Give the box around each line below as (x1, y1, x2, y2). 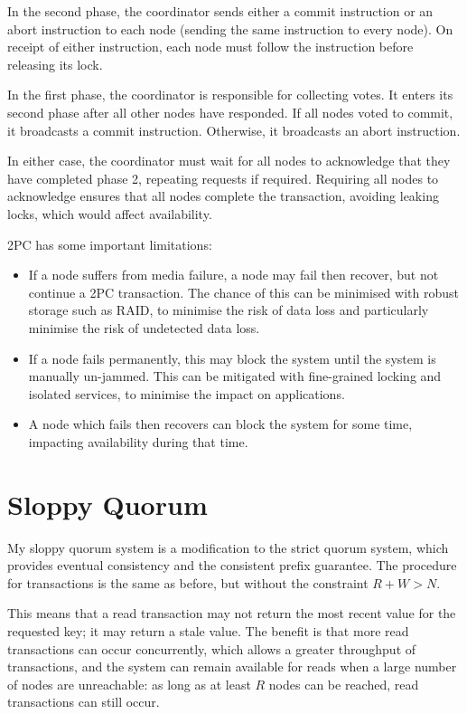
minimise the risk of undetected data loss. (28, 318, 260, 337)
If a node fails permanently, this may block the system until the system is (28, 348, 436, 367)
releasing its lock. (7, 54, 103, 73)
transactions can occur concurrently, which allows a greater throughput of (7, 639, 416, 658)
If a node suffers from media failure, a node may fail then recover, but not (28, 265, 439, 284)
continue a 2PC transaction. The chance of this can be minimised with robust (28, 282, 459, 301)
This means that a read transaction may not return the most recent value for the (7, 604, 456, 623)
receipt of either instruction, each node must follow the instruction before (7, 37, 414, 56)
